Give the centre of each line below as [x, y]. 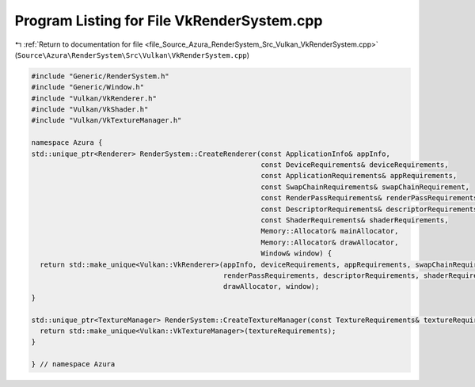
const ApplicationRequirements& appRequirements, [359, 176]
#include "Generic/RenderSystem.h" [100, 76]
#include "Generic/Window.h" [88, 87]
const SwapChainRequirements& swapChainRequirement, [365, 187]
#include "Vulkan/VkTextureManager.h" [106, 120]
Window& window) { [296, 254]
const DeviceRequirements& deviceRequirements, [355, 165]
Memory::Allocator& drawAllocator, [330, 242]
